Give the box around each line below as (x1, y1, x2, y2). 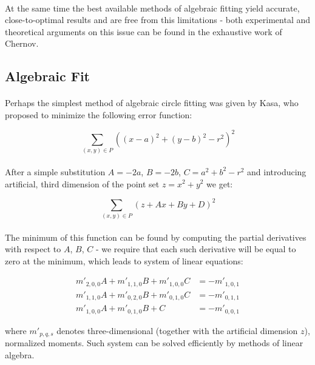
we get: (206, 177, 233, 190)
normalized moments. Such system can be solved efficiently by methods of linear (5, 337, 303, 349)
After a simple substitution (5, 165, 106, 178)
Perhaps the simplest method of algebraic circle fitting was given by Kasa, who (5, 96, 299, 109)
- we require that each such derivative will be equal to (95, 243, 296, 255)
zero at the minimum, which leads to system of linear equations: (5, 254, 243, 267)
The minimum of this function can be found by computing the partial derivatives (5, 230, 307, 243)
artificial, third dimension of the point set (5, 177, 160, 190)
